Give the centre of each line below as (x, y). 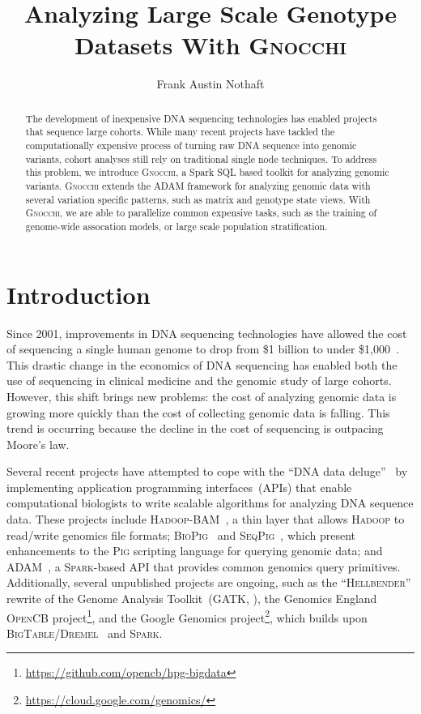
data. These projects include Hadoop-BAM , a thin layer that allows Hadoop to (206, 519)
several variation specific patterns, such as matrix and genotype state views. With (198, 199)
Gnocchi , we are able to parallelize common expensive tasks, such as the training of (201, 213)
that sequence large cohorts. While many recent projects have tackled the (180, 132)
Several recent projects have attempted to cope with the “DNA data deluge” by (207, 471)
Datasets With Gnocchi (210, 45)
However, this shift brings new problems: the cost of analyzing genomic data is (202, 396)
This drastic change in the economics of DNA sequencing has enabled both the (202, 364)
